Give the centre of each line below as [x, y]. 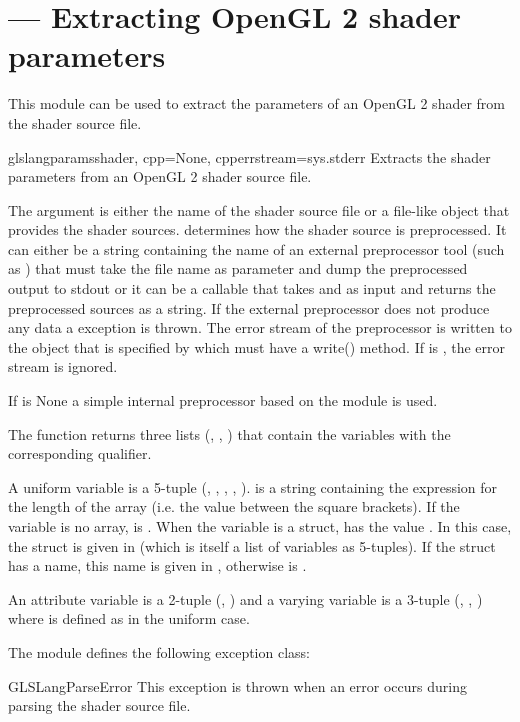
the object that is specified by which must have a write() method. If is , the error [257, 346]
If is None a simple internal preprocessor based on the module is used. [223, 400]
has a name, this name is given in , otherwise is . [157, 565]
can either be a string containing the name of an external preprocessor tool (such [256, 248]
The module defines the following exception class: [159, 651]
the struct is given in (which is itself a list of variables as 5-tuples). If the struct [252, 545]
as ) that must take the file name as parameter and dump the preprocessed [238, 268]
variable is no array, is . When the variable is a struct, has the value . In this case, [260, 526]
